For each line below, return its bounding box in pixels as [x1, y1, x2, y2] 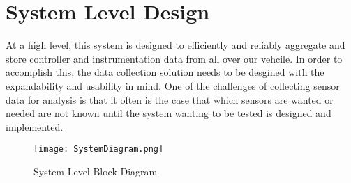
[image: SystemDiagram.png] [33, 144, 164, 154]
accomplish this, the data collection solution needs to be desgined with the [6, 65, 324, 79]
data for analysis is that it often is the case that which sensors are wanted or [6, 92, 334, 106]
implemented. [6, 119, 64, 134]
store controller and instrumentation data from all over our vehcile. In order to [6, 51, 343, 65]
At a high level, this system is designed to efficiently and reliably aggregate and [6, 38, 345, 52]
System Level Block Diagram [33, 164, 158, 178]
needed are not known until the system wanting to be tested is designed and [6, 106, 331, 120]
